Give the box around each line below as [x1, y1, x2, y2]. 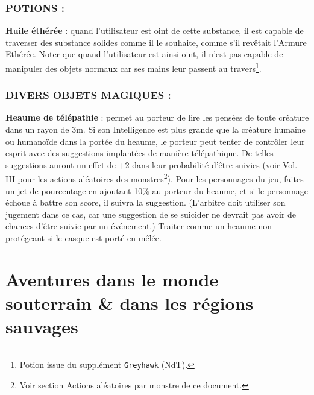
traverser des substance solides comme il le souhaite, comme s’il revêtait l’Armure [5, 36, 307, 48]
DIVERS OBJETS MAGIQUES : [5, 87, 171, 103]
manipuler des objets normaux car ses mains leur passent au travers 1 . [5, 60, 262, 74]
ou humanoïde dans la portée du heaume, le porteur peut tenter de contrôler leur [5, 134, 305, 147]
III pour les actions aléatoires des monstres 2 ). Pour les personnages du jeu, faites [5, 171, 304, 185]
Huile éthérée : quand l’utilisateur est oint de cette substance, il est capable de [5, 24, 304, 37]
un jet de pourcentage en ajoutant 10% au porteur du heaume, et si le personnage [5, 184, 308, 197]
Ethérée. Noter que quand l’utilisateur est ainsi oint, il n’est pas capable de [5, 48, 283, 60]
